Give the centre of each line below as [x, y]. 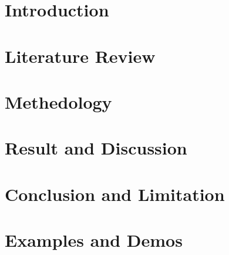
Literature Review [80, 56]
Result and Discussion [96, 148]
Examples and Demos [94, 240]
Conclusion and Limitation [115, 194]
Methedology [58, 101]
